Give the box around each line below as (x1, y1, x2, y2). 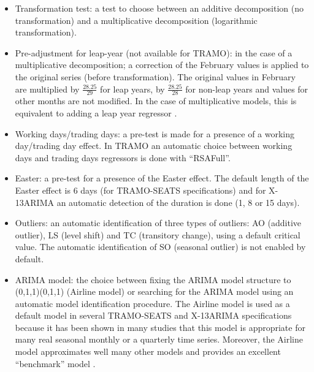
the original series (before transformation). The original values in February (15, 70, 296, 83)
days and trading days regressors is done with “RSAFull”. (15, 151, 231, 164)
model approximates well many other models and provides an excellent (15, 345, 281, 358)
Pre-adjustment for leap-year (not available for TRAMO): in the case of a (15, 46, 293, 59)
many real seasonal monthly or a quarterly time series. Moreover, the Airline (15, 333, 304, 346)
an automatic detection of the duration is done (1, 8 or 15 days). (56, 195, 300, 208)
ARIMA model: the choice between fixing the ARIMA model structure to (15, 273, 291, 286)
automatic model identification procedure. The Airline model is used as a (15, 297, 290, 309)
